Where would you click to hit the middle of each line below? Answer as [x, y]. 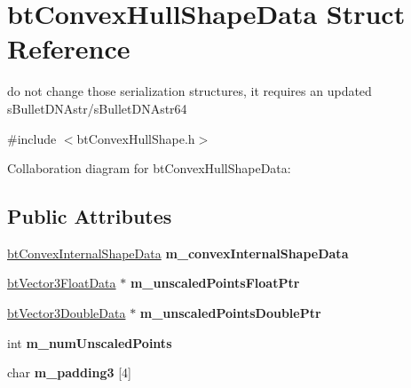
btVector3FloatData [62, 283]
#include [32, 138]
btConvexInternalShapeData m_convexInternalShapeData [178, 253]
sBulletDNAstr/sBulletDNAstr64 [97, 108]
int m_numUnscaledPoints [90, 342]
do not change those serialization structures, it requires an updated [190, 91]
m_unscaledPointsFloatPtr [215, 283]
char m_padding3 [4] [69, 372]
